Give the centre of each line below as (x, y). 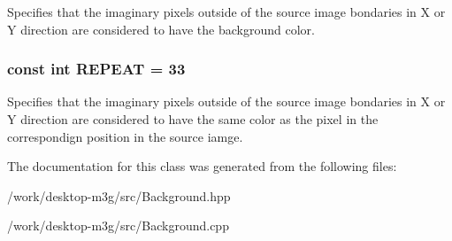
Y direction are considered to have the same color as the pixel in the (193, 119)
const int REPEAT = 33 (96, 69)
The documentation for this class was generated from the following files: (202, 166)
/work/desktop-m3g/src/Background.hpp (119, 195)
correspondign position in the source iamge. (125, 136)
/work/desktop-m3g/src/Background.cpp (118, 225)
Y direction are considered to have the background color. (161, 29)
